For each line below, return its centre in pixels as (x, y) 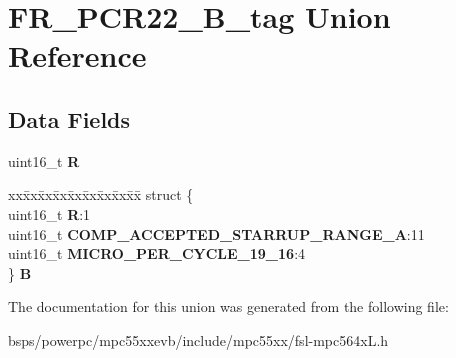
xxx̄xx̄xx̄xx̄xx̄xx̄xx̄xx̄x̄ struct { (101, 194)
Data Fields (69, 118)
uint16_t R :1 (49, 213)
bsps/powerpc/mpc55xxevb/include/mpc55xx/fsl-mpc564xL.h (198, 339)
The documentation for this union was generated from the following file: (228, 306)
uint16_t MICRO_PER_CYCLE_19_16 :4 (157, 253)
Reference (77, 55)
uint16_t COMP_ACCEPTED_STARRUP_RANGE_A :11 (216, 233)
